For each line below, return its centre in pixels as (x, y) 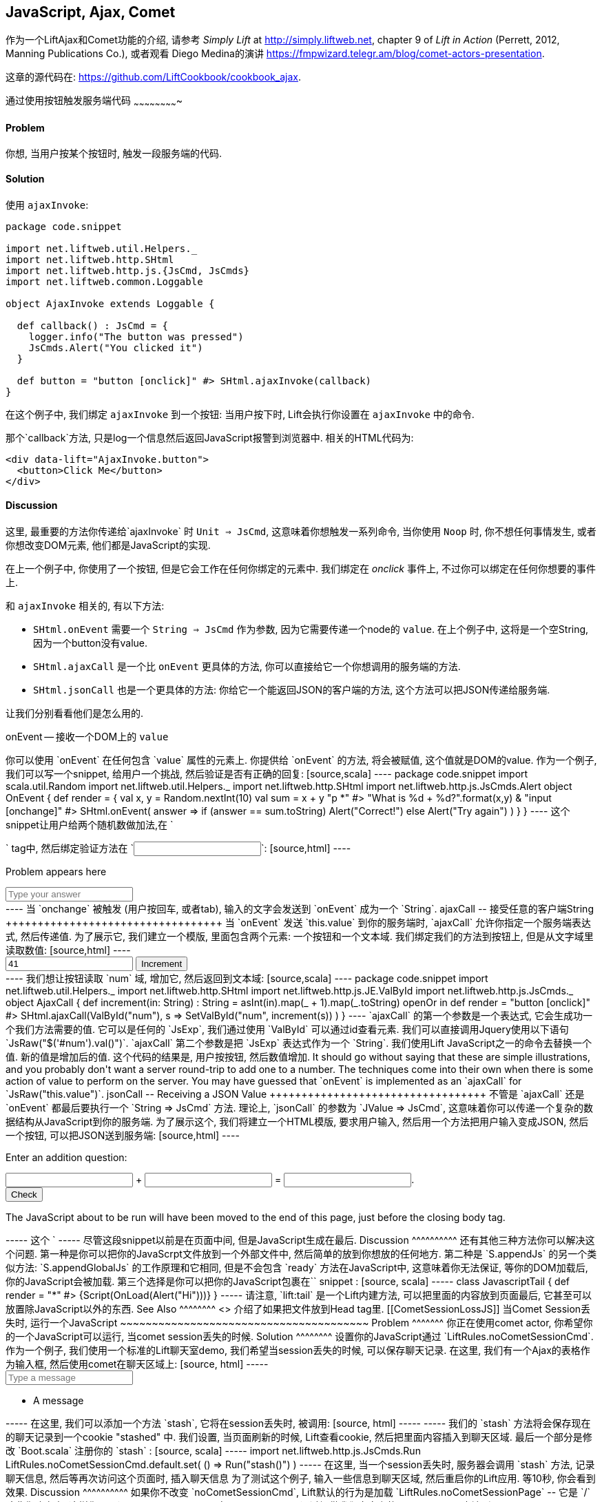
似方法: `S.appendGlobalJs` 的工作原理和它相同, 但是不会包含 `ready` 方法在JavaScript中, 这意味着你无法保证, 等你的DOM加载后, (297, 1267)
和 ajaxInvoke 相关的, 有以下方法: (85, 605)
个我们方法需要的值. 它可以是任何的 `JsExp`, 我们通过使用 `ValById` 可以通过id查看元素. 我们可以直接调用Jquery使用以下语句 (287, 1029)
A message (59, 1400)
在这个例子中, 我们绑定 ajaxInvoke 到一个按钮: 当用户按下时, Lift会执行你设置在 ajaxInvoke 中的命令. (240, 414)
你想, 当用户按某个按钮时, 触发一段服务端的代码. (114, 154)
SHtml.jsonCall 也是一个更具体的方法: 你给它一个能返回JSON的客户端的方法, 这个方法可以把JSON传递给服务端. (292, 689)
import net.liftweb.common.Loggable (104, 281)
